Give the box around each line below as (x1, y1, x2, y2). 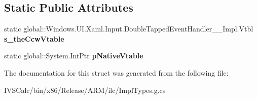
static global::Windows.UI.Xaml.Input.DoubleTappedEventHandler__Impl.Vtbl (4, 23, 253, 34)
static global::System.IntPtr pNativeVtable (4, 50, 143, 61)
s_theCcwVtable (4, 33, 64, 44)
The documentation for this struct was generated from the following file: (4, 67, 229, 78)
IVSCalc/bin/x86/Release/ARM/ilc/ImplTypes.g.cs (4, 84, 166, 95)
